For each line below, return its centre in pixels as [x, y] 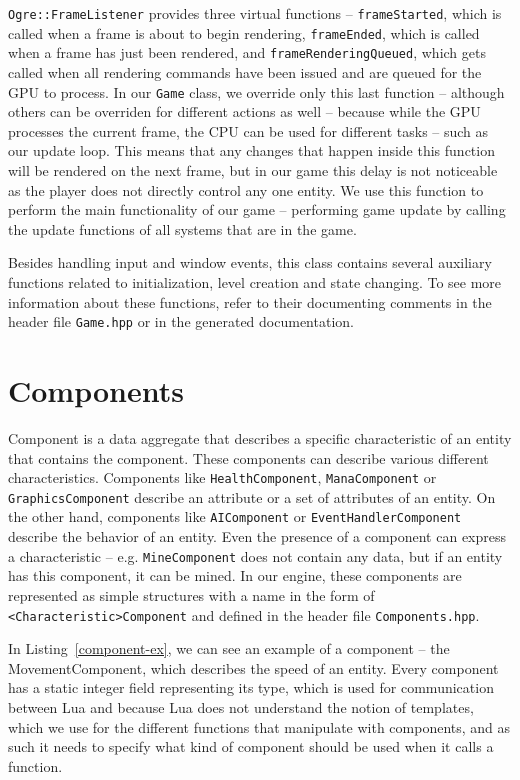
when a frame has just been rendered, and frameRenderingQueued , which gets [247, 52]
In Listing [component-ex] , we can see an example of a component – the [229, 648]
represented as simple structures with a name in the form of [191, 594]
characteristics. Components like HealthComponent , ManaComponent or [222, 477]
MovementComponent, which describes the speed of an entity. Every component [253, 667]
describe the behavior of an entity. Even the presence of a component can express [257, 536]
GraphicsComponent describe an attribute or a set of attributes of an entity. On [252, 496]
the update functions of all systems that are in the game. [182, 228]
